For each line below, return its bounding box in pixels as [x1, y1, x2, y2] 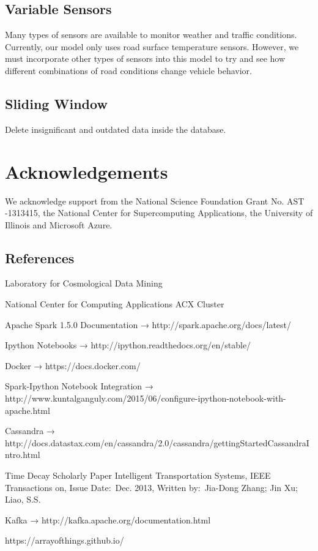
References [5, 248, 75, 267]
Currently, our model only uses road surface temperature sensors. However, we [5, 40, 299, 53]
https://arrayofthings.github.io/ [5, 534, 124, 547]
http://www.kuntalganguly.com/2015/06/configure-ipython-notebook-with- [5, 392, 286, 405]
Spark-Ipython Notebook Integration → [5, 380, 153, 392]
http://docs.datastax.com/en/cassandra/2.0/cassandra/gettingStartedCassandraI [5, 436, 309, 449]
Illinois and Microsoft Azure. [5, 218, 113, 231]
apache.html [5, 403, 50, 416]
